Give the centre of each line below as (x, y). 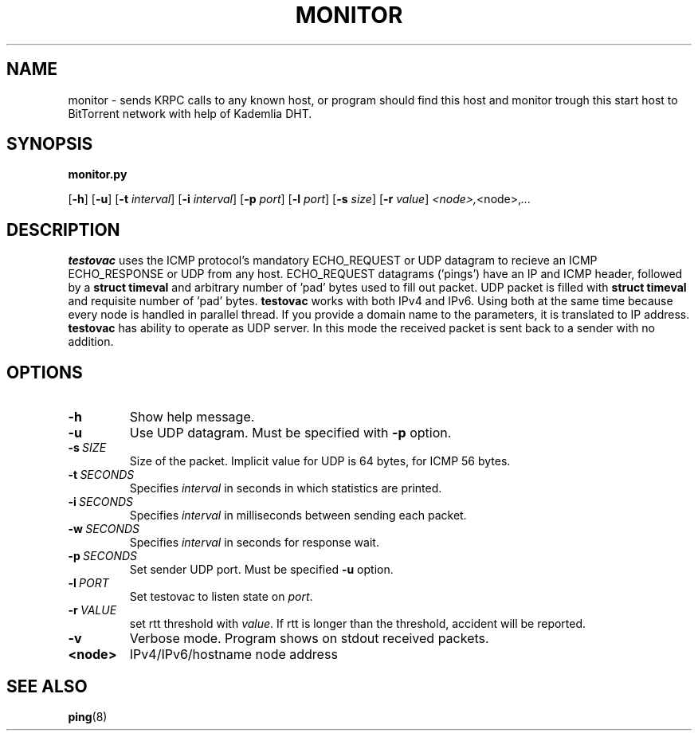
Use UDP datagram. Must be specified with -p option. (290, 433)
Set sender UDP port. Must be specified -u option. (261, 570)
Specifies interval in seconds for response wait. (254, 543)
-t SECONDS (101, 475)
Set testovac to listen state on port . (221, 597)
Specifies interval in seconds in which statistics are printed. (286, 488)
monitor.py (98, 174)
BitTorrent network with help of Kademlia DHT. (190, 113)
